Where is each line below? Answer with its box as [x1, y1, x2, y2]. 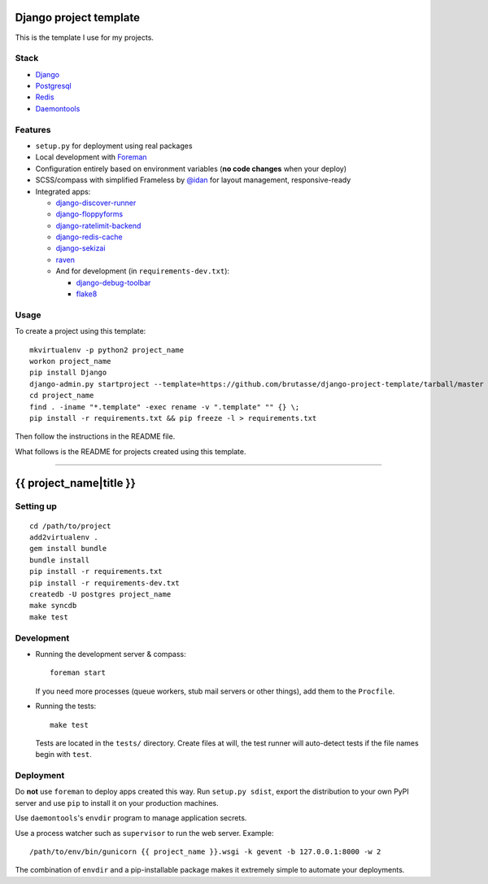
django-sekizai [55, 243, 106, 253]
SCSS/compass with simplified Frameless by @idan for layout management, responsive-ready [35, 175, 351, 185]
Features [15, 124, 51, 135]
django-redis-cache [55, 232, 123, 242]
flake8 [76, 289, 98, 299]
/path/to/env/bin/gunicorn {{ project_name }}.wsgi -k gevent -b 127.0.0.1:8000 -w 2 [29, 847, 381, 856]
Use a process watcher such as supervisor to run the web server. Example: [15, 828, 274, 838]
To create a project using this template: [15, 326, 146, 336]
